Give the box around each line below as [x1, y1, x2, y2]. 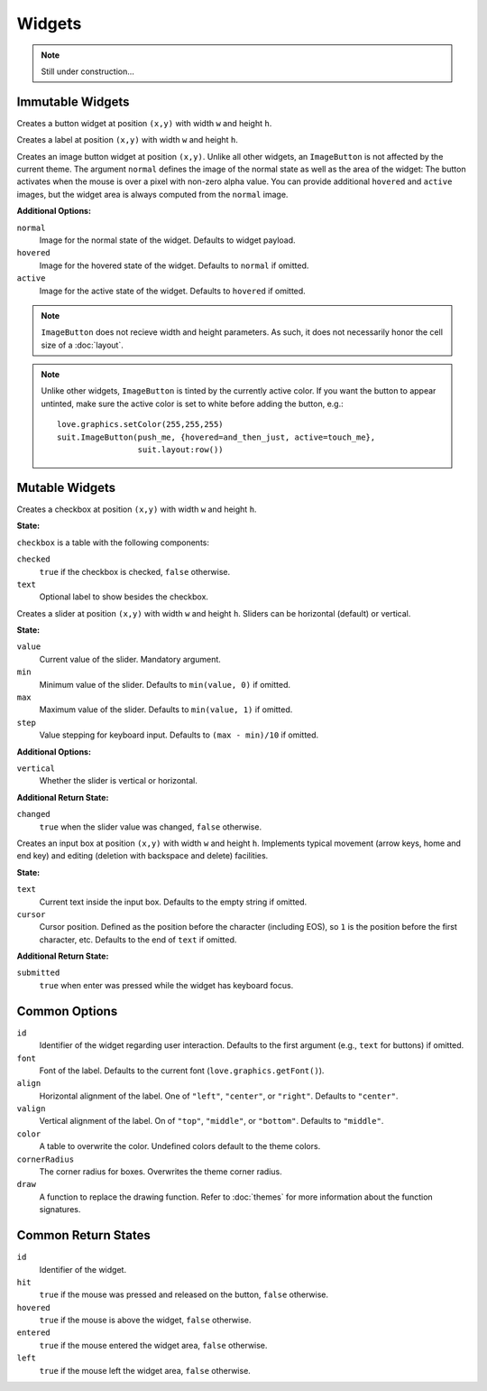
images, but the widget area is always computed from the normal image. [16, 189, 289, 199]
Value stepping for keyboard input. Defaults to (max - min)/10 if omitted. [39, 729, 319, 740]
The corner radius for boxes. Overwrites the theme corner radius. [39, 1166, 283, 1177]
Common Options [16, 1003, 118, 1019]
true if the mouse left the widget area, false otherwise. [39, 1365, 252, 1376]
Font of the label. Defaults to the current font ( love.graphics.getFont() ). [39, 1065, 325, 1076]
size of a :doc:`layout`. [41, 339, 124, 350]
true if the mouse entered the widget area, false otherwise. [39, 1340, 268, 1350]
